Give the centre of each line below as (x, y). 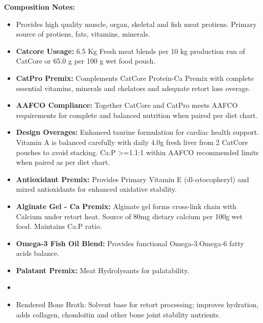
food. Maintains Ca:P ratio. (59, 226)
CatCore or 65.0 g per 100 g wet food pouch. (86, 61)
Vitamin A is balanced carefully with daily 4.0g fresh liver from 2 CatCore (132, 142)
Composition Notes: (40, 7)
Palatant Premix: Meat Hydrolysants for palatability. (103, 270)
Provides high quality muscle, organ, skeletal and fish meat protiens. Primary (136, 24)
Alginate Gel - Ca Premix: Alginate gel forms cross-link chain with (126, 206)
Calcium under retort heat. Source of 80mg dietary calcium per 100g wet (129, 216)
